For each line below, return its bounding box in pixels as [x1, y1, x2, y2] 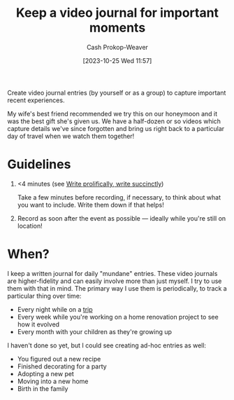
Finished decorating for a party [17, 362, 107, 371]
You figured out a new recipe [17, 354, 101, 363]
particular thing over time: [7, 291, 82, 300]
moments [89, 20, 146, 36]
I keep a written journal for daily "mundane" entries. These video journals [7, 269, 218, 277]
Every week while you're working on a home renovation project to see [17, 312, 219, 321]
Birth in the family [17, 384, 68, 393]
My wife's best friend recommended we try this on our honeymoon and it [7, 109, 218, 118]
